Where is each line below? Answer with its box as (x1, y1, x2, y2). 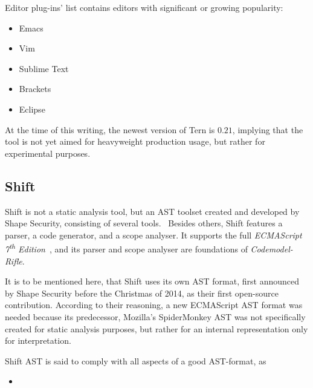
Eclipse (19, 102, 45, 115)
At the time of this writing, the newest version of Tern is (5, 123, 215, 136)
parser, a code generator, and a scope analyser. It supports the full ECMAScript (5, 228, 302, 241)
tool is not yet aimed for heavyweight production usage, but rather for (5, 135, 265, 148)
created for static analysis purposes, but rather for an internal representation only (5, 322, 308, 335)
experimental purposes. (5, 146, 91, 159)
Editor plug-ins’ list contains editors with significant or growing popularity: (5, 1, 283, 13)
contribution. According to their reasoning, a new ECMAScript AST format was (5, 298, 303, 311)
